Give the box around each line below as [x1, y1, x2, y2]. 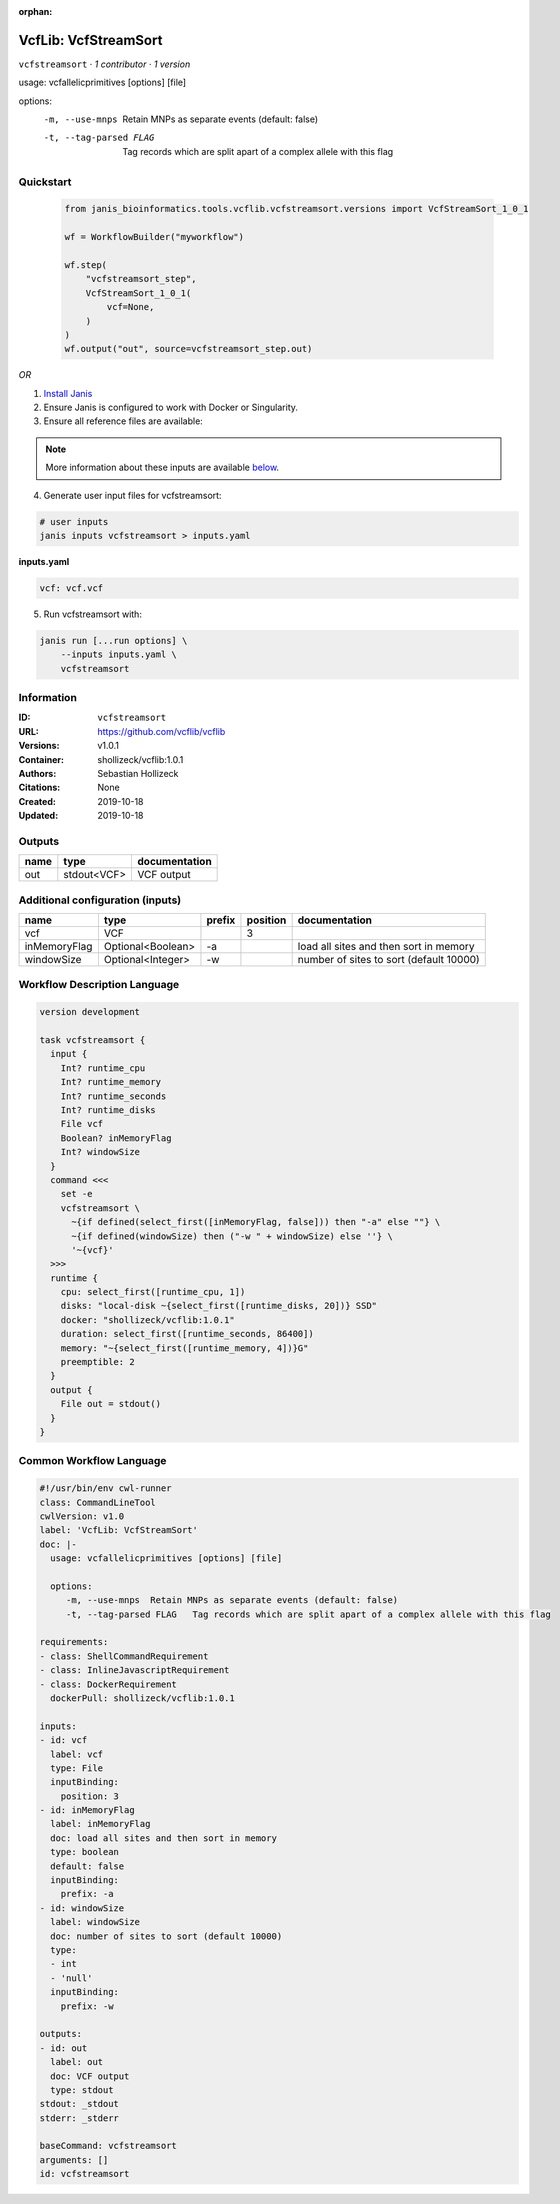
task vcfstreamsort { [39, 1035, 146, 1046]
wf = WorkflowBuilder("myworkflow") [64, 231, 245, 243]
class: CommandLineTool [39, 1496, 157, 1508]
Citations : [18, 781, 61, 794]
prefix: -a [60, 1888, 114, 1900]
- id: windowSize [39, 1902, 125, 1914]
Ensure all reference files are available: [43, 415, 204, 427]
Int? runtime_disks [60, 1104, 157, 1115]
